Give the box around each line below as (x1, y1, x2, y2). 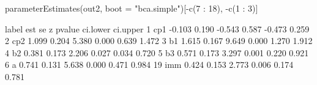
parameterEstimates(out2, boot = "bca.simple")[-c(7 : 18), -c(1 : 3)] (5, 2, 258, 14)
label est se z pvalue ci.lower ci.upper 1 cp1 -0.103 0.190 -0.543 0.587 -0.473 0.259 (5, 22, 310, 35)
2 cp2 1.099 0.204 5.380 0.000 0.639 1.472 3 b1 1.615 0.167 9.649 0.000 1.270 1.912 (5, 34, 313, 47)
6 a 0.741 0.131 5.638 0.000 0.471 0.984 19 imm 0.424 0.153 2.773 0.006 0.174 (5, 58, 294, 71)
